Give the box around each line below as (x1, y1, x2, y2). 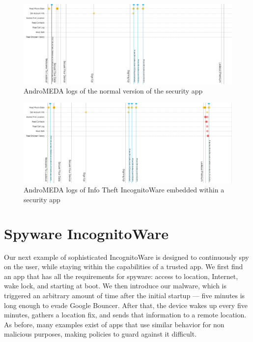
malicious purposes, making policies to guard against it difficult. (4, 329, 197, 339)
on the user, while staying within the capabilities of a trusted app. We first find (4, 261, 243, 272)
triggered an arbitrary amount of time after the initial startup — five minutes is (4, 290, 245, 300)
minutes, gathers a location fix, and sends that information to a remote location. (4, 310, 247, 320)
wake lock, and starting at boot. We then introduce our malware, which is (4, 280, 226, 291)
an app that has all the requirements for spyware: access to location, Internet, (4, 271, 238, 281)
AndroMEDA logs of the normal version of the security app (24, 86, 203, 96)
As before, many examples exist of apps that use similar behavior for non (4, 319, 225, 329)
